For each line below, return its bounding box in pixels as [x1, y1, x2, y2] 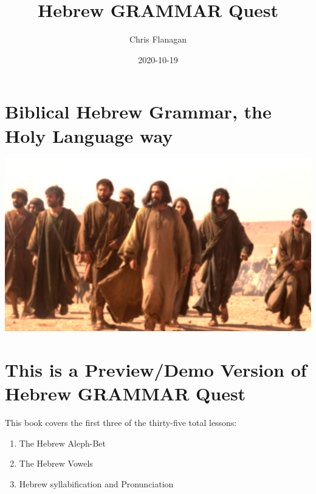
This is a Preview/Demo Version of [5, 357, 307, 382]
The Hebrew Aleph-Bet [19, 436, 106, 449]
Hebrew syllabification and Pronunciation [19, 477, 174, 490]
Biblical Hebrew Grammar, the [5, 99, 272, 124]
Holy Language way [5, 123, 173, 148]
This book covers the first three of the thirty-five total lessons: [5, 416, 237, 429]
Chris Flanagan [129, 33, 187, 46]
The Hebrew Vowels [19, 457, 93, 470]
